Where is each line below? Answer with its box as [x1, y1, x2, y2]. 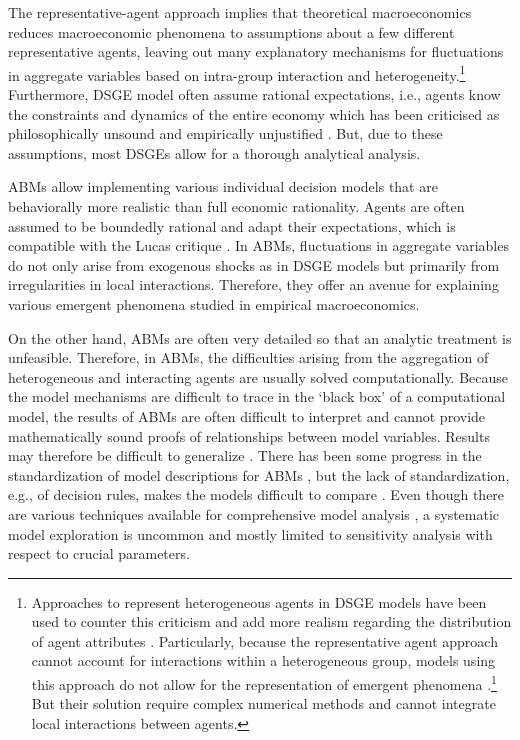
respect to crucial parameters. [8, 543, 190, 564]
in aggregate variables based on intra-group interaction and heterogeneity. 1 [8, 61, 466, 85]
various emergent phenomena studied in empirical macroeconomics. [8, 293, 420, 314]
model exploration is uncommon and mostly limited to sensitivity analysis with [8, 523, 493, 544]
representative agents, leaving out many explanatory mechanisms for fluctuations [8, 41, 504, 62]
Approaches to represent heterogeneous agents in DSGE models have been [31, 591, 487, 612]
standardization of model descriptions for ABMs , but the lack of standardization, [8, 464, 510, 485]
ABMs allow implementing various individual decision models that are [8, 176, 438, 197]
